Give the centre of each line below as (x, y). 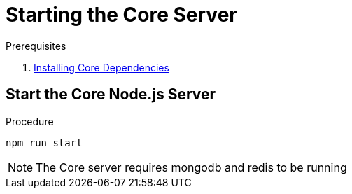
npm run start (44, 143)
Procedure (30, 121)
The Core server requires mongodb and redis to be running (191, 167)
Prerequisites (36, 46)
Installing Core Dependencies (101, 67)
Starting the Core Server (121, 15)
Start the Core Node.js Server (111, 95)
